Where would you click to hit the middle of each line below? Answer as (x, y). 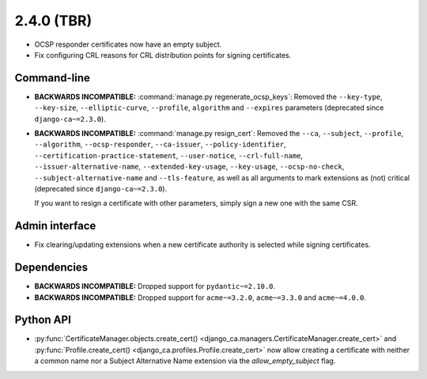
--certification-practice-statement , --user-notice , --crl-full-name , (169, 155)
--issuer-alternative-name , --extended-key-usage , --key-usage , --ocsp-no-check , (189, 167)
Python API (43, 320)
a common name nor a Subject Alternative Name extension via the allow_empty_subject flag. (185, 361)
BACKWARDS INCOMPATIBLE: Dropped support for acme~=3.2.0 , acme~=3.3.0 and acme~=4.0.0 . (200, 298)
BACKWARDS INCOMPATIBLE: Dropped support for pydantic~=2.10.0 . (155, 286)
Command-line (53, 78)
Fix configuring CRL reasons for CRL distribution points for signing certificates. (163, 55)
